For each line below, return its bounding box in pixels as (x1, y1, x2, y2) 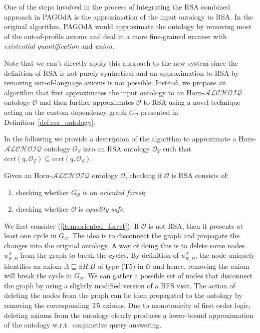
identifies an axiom (4, 260, 62, 271)
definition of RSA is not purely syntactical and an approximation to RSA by (4, 67, 239, 78)
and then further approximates (40, 97, 134, 107)
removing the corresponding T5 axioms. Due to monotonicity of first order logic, (4, 300, 251, 310)
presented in (141, 106, 178, 117)
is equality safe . (78, 204, 125, 214)
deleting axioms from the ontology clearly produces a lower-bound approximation (4, 309, 253, 320)
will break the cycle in (4, 270, 72, 281)
